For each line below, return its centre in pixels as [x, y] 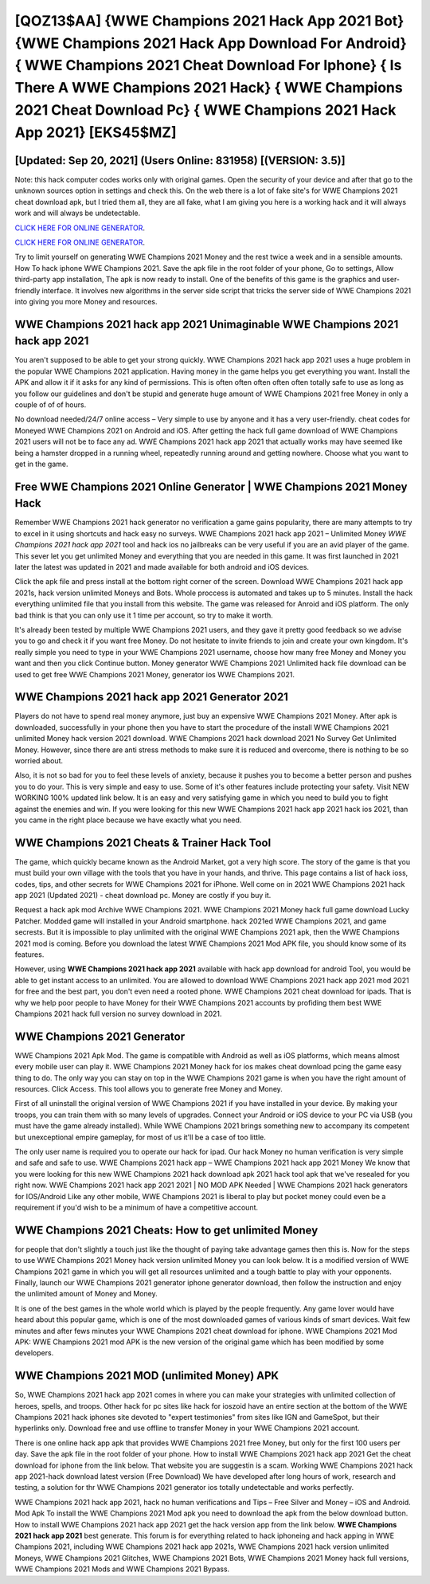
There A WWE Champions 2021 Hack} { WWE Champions [209, 88]
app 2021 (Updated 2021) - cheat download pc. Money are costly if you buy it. [143, 896]
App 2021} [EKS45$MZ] [96, 132]
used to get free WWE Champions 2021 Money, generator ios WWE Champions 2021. [154, 674]
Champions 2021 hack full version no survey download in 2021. [118, 1014]
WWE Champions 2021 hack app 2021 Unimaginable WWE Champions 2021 [207, 324]
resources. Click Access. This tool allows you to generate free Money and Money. [149, 1089]
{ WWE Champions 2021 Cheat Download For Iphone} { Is [208, 66]
